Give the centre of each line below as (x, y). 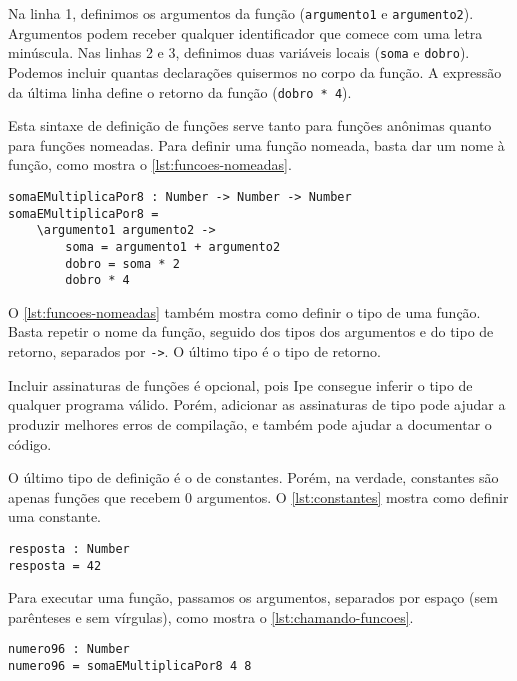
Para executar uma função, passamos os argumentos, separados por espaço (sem (253, 597)
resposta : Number (69, 548)
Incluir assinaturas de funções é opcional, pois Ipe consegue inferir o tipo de (240, 384)
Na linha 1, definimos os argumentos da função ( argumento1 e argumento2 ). (241, 13)
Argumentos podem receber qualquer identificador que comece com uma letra (245, 32)
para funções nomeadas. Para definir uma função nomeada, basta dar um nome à (256, 144)
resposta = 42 (55, 565)
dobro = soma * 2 (122, 263)
